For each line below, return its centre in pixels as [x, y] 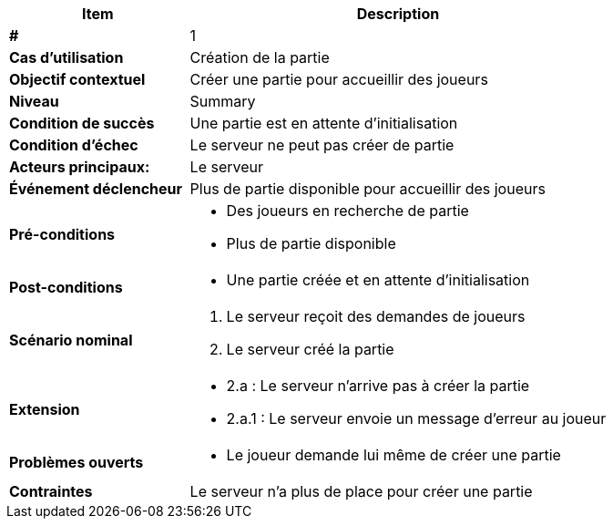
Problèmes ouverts [77, 462]
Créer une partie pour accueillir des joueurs [339, 79]
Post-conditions [66, 287]
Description [398, 14]
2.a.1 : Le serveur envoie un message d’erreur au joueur [416, 418]
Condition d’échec [74, 145]
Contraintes [51, 491]
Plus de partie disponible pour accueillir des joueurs [368, 189]
